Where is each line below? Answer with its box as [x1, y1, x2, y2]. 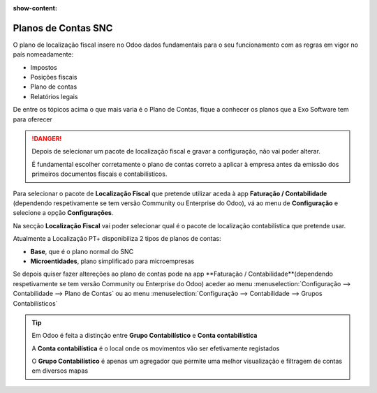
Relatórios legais [30, 92, 78, 101]
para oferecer [13, 115, 52, 124]
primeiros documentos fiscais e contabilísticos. [31, 170, 168, 178]
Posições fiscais [30, 73, 77, 82]
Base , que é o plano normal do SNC [30, 247, 134, 255]
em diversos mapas [31, 366, 89, 375]
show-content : [13, 4, 57, 12]
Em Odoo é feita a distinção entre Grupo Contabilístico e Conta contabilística [31, 332, 258, 340]
